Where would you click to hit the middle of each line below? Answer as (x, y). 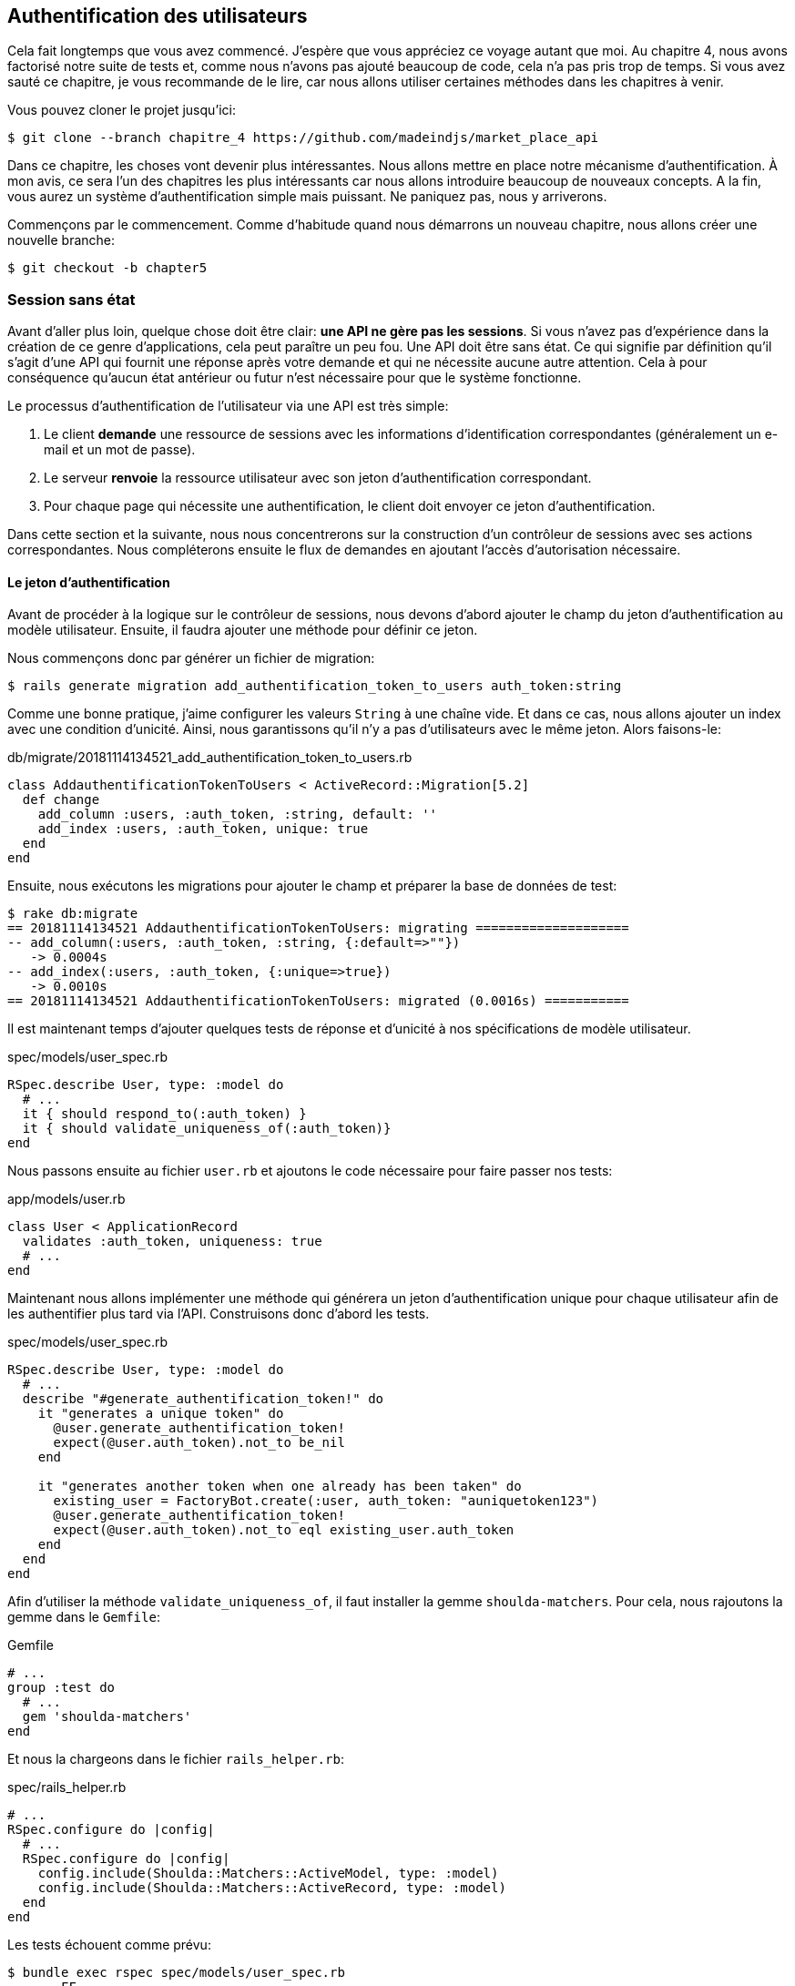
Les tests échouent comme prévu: (109, 1945)
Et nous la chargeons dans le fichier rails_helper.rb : (176, 1759)
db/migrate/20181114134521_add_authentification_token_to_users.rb (210, 758)
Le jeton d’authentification (89, 582)
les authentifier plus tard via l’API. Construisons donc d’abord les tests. (219, 1314)
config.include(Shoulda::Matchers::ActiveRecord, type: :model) (272, 1888)
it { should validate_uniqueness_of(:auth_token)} (207, 1129)
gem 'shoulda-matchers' (107, 1717)
